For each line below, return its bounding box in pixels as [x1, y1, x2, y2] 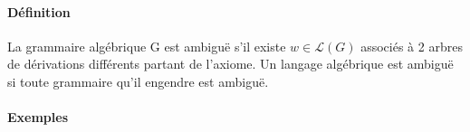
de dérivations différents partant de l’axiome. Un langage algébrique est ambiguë [7, 54, 454, 73]
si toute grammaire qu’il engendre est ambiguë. [7, 71, 269, 90]
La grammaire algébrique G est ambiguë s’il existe [7, 36, 286, 55]
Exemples [7, 108, 69, 127]
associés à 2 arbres [360, 36, 463, 55]
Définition [7, 2, 71, 21]
